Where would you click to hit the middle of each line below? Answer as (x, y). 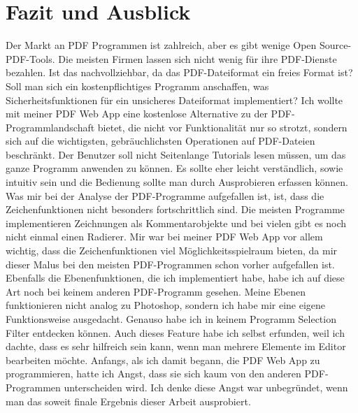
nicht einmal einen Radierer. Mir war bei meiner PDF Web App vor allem (164, 237)
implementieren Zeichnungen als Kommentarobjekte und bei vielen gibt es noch (176, 223)
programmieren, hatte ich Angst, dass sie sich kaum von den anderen (153, 374)
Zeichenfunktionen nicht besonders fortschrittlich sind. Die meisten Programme (175, 209)
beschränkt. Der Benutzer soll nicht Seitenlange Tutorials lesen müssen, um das (176, 154)
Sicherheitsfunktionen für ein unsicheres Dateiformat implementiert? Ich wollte (174, 100)
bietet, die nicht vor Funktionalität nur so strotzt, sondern (222, 127)
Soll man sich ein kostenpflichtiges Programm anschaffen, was (137, 86)
